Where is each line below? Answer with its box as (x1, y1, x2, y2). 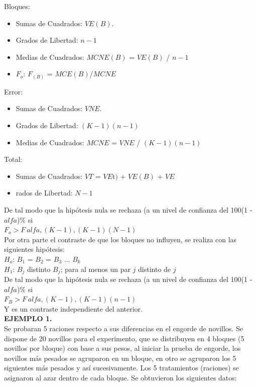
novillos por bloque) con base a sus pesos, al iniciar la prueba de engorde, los (4, 343, 241, 353)
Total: (4, 154, 23, 164)
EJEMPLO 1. (4, 313, 52, 324)
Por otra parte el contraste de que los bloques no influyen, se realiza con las (4, 234, 237, 244)
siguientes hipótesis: (4, 244, 65, 254)
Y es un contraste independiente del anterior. (4, 303, 143, 314)
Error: (4, 86, 23, 96)
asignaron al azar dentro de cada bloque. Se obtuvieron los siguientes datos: (4, 372, 237, 382)
